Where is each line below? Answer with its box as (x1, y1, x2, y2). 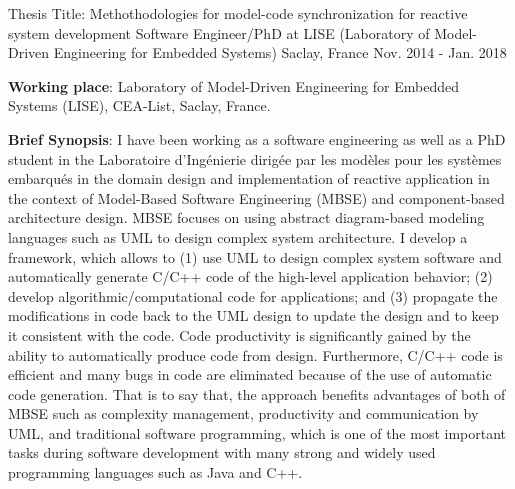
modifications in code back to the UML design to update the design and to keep (8, 305, 499, 326)
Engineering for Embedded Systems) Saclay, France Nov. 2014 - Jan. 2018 (53, 42, 507, 63)
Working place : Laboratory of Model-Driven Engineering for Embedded (8, 75, 459, 96)
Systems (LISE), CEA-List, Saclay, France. (8, 95, 271, 116)
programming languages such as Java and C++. (8, 462, 303, 483)
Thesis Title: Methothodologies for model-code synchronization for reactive (8, 3, 468, 23)
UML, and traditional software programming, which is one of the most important (8, 422, 507, 443)
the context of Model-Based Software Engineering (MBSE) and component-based (8, 187, 505, 208)
